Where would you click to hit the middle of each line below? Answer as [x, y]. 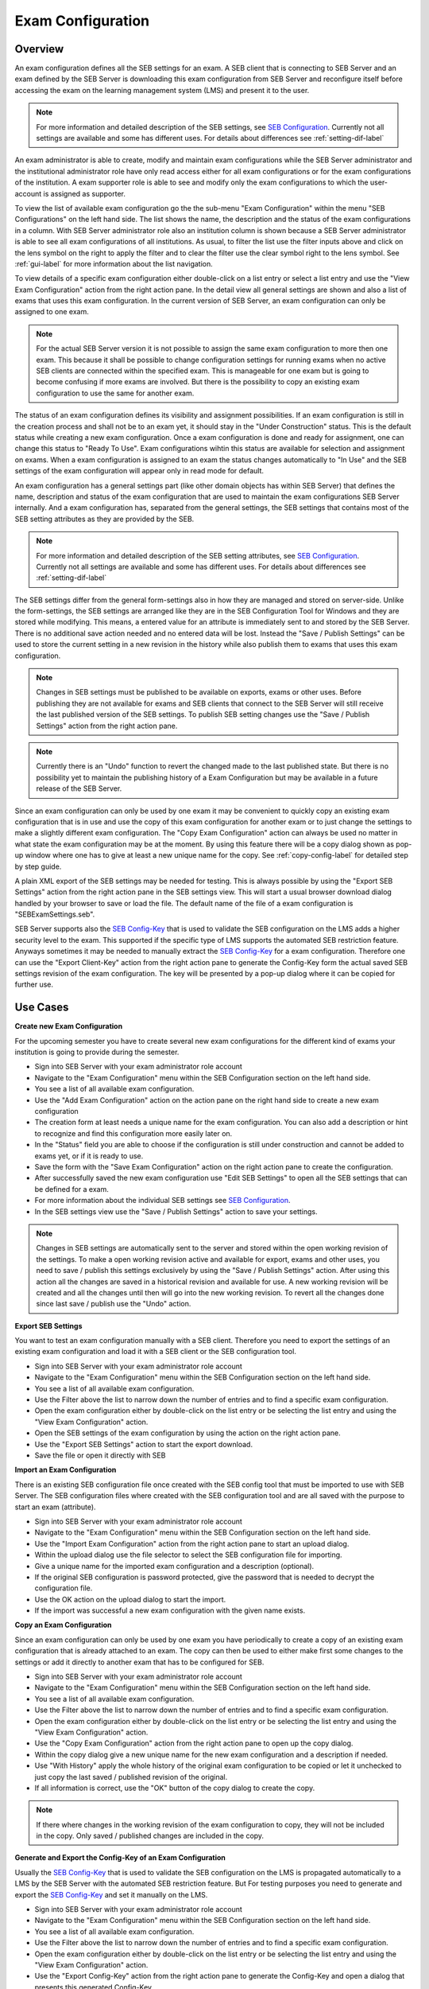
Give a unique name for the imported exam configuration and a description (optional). [174, 1566]
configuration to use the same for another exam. [115, 393]
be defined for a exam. [71, 1189]
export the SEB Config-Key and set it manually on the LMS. [111, 1894]
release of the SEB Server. [79, 788]
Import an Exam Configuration [66, 1470]
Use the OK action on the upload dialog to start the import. [130, 1599]
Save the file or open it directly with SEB [100, 1455]
